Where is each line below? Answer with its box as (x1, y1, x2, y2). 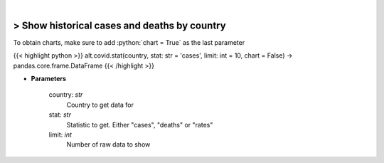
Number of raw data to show (66, 140, 151, 149)
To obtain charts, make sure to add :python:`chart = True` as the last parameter (13, 38, 245, 46)
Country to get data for (66, 100, 134, 109)
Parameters (31, 75, 67, 83)
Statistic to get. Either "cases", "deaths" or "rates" (66, 120, 213, 129)
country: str (48, 90, 83, 99)
